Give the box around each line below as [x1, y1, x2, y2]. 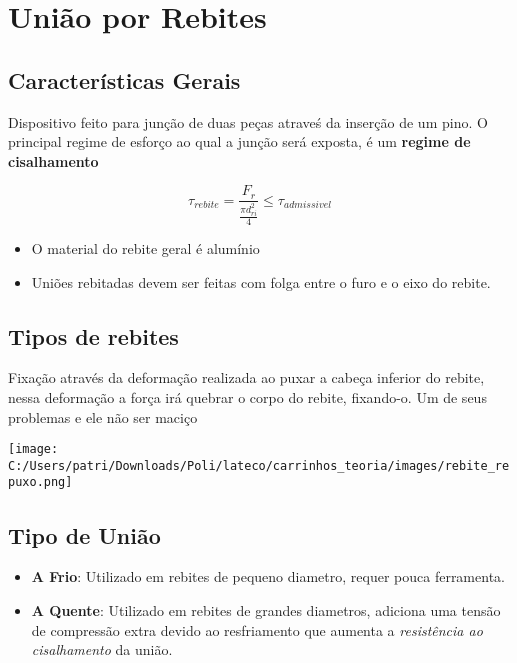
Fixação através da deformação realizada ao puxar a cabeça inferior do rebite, [8, 367, 485, 388]
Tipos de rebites [8, 320, 179, 351]
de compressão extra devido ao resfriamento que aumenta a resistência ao [31, 619, 483, 640]
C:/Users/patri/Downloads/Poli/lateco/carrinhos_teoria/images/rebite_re [8, 458, 510, 473]
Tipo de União [8, 519, 161, 550]
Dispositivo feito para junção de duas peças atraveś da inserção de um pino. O [8, 111, 488, 132]
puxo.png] [8, 475, 73, 490]
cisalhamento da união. [31, 639, 173, 660]
